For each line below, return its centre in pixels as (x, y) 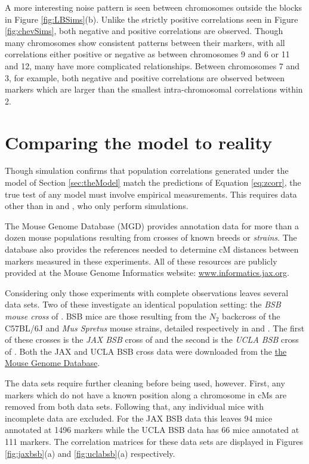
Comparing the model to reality (139, 142)
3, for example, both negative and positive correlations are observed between (145, 77)
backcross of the (251, 316)
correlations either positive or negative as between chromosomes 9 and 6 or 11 (147, 54)
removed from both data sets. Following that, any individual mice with (135, 406)
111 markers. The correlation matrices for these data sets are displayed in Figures (154, 441)
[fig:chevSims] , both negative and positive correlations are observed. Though (144, 31)
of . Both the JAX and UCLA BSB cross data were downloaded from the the (146, 351)
